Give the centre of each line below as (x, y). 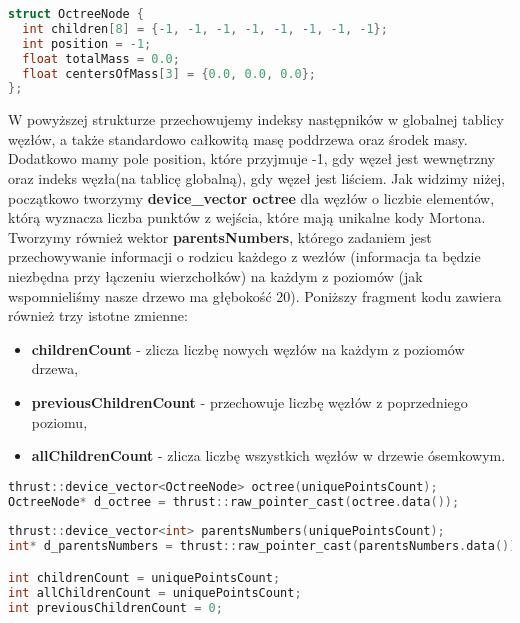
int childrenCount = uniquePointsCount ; (144, 577)
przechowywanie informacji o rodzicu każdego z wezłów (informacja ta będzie (244, 256)
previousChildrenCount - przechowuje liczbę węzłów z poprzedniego (249, 401)
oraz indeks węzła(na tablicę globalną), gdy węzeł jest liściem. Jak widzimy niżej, (257, 178)
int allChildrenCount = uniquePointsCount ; (155, 592)
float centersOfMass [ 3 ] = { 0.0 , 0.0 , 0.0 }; (169, 73)
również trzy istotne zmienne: (98, 315)
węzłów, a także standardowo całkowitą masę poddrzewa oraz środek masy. (238, 138)
